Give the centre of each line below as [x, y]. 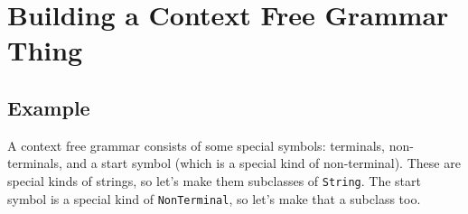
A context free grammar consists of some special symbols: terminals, [196, 145]
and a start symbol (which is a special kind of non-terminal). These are [263, 163]
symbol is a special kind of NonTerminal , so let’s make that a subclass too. [214, 198]
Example [49, 107]
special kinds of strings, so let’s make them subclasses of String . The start [214, 180]
